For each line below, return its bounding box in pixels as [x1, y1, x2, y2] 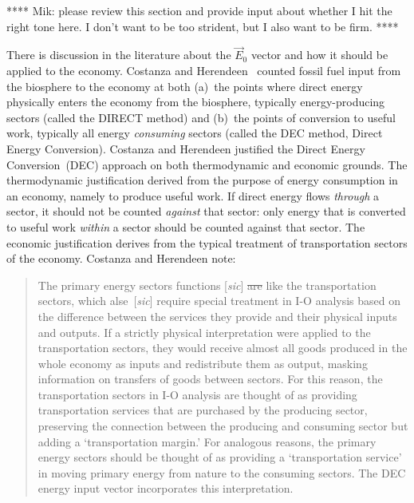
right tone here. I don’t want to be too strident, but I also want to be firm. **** [6, 18, 399, 34]
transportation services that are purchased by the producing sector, [37, 402, 368, 418]
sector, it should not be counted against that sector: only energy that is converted [6, 203, 406, 220]
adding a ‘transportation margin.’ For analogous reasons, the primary [37, 433, 377, 450]
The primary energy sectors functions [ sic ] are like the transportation [37, 276, 377, 293]
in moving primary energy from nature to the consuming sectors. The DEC [37, 464, 406, 481]
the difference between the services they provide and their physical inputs [37, 307, 397, 324]
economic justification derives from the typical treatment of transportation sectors [6, 234, 408, 251]
